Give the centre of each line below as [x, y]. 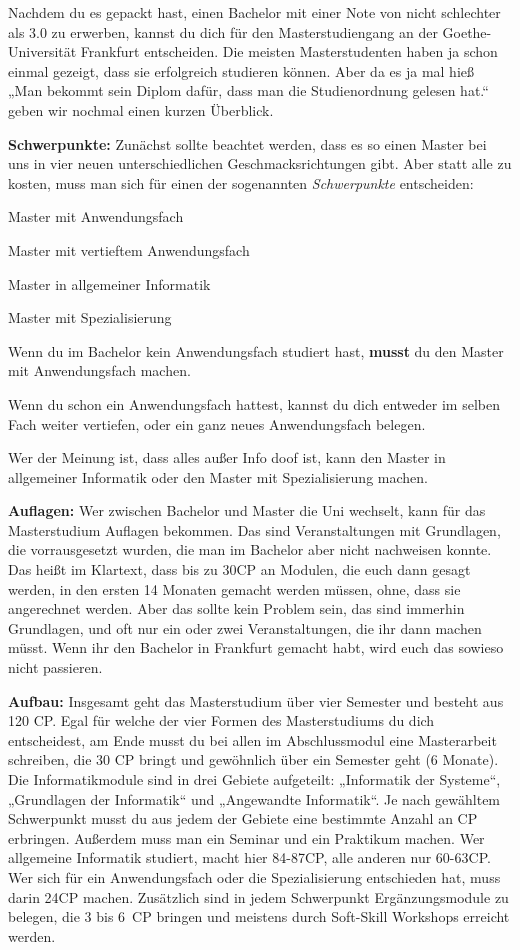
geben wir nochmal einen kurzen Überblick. [141, 109]
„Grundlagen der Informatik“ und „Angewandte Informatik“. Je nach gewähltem [254, 798]
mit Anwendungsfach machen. [99, 370]
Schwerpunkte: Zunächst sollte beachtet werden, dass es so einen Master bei [247, 143]
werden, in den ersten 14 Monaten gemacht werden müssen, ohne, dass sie [234, 588]
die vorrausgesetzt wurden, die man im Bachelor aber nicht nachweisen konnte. [250, 549]
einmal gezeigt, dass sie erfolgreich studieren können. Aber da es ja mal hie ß [241, 70]
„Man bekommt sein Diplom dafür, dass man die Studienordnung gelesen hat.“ [248, 90]
